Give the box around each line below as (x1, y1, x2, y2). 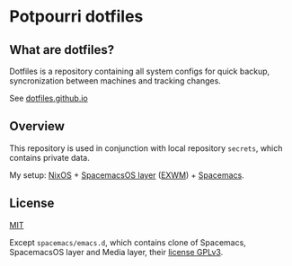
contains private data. (9, 152, 90, 163)
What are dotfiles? (9, 42, 115, 58)
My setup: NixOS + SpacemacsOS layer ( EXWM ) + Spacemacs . (9, 169, 244, 181)
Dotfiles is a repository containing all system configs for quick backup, (9, 66, 270, 76)
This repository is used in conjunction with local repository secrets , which (9, 142, 283, 154)
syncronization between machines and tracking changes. (9, 75, 222, 86)
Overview (9, 119, 66, 134)
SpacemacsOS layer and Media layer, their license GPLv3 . (9, 246, 224, 257)
